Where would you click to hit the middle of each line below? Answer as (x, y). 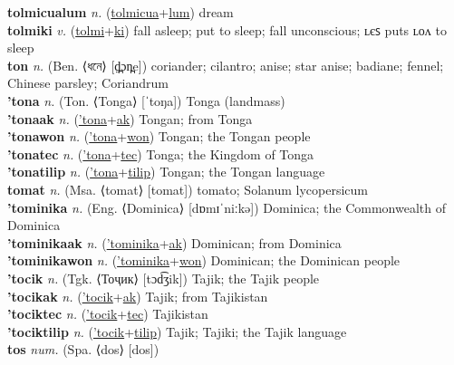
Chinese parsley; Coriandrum (88, 83)
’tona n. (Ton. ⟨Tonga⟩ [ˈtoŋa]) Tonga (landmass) (146, 100)
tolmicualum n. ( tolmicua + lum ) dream (121, 12)
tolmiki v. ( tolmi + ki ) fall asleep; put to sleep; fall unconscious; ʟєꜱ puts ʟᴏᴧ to (227, 29)
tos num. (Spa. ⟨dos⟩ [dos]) (83, 349)
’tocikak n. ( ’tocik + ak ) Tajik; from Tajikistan (138, 296)
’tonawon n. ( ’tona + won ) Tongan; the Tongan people (159, 136)
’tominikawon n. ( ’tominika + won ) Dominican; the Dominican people (204, 260)
